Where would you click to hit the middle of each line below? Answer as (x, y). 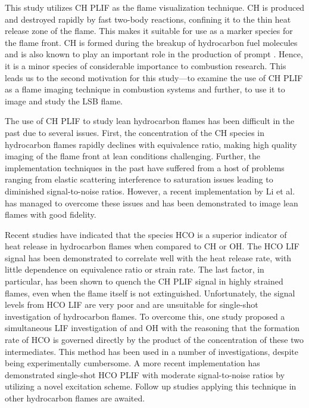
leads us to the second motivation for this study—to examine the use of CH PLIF (154, 77)
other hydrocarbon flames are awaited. (75, 398)
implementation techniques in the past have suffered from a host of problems (145, 167)
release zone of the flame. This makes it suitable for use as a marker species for (149, 31)
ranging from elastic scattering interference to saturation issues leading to (139, 179)
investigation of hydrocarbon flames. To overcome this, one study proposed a (145, 316)
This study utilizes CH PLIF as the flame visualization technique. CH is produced (155, 7)
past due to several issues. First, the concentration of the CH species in (135, 132)
